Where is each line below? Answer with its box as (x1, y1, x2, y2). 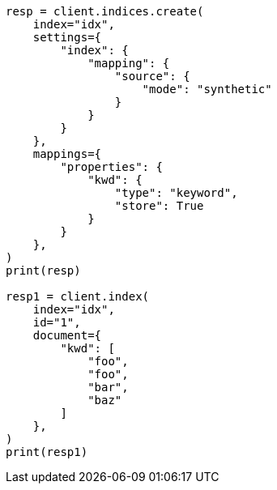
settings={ (32, 31, 102, 44)
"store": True (114, 199, 204, 212)
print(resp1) (6, 445, 88, 458)
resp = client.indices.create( (6, 5, 204, 18)
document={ (32, 329, 102, 342)
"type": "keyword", (114, 186, 238, 199)
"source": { (114, 70, 190, 83)
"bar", (87, 381, 129, 394)
